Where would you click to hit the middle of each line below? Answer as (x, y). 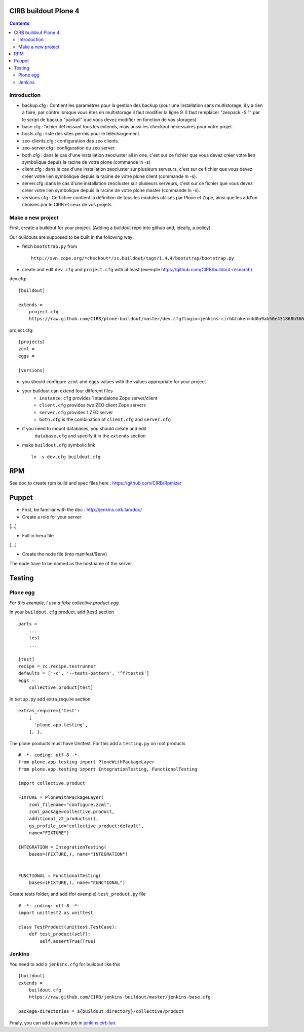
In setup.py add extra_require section (50, 699)
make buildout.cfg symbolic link (59, 445)
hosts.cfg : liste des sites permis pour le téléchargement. (81, 134)
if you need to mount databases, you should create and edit (84, 429)
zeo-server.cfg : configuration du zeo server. (69, 148)
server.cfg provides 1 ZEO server (76, 412)
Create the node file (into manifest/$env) (65, 554)
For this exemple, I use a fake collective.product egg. (65, 603)
